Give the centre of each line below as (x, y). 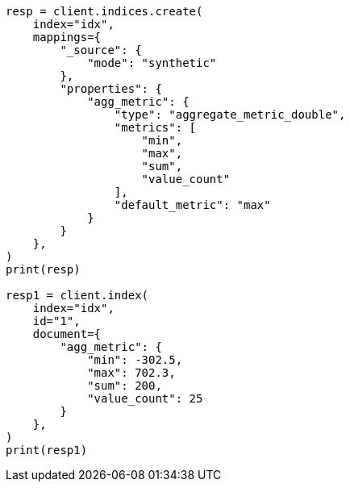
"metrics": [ (155, 127)
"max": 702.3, (131, 373)
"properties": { (111, 89)
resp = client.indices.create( (104, 11)
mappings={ (67, 37)
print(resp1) (47, 450)
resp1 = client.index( (77, 295)
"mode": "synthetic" (152, 63)
